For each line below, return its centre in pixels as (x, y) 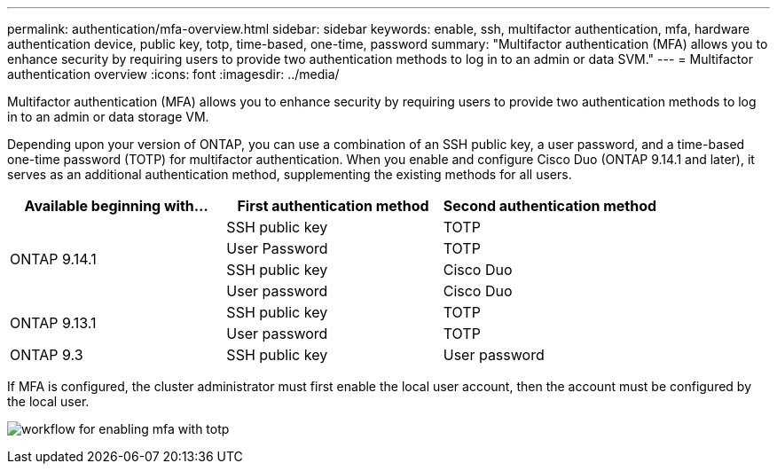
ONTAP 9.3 (47, 355)
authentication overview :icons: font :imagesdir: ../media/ (173, 74)
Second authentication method (550, 206)
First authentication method (333, 206)
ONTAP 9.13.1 (53, 323)
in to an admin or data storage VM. (108, 117)
